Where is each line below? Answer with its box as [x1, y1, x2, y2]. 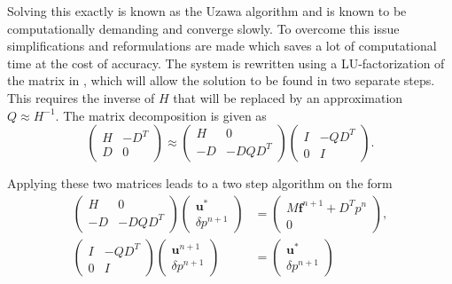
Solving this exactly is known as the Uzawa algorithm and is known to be [7, 2, 407, 20]
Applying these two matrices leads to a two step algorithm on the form [7, 174, 393, 193]
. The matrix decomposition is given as [55, 106, 267, 124]
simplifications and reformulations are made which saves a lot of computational [7, 36, 437, 55]
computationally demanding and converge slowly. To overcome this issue [7, 19, 400, 37]
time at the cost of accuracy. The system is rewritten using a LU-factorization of [7, 53, 445, 72]
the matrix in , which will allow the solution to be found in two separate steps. [7, 71, 435, 90]
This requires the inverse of [7, 88, 155, 106]
